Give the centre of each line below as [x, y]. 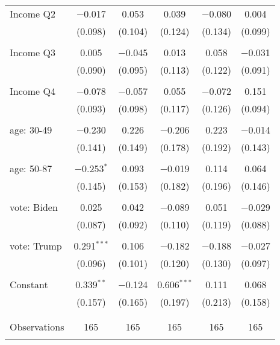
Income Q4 [33, 91]
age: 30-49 [31, 130]
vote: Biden [34, 207]
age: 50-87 [31, 168]
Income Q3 [33, 52]
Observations [37, 327]
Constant [29, 284]
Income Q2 [33, 14]
